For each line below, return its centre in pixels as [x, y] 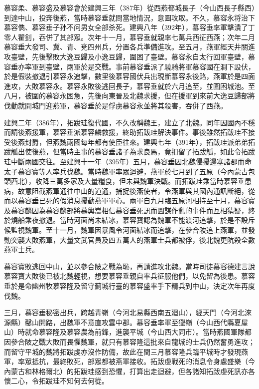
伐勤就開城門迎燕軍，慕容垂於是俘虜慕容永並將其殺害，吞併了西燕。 [116, 105]
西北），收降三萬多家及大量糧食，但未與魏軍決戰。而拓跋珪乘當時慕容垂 [128, 181]
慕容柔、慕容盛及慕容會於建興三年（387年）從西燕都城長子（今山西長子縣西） [129, 7]
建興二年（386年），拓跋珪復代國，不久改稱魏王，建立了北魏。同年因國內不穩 [129, 122]
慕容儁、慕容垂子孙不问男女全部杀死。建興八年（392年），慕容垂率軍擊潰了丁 [129, 27]
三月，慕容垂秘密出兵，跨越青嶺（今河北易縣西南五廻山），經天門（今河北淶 [128, 312]
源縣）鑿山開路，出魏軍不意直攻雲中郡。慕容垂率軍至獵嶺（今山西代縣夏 [123, 322]
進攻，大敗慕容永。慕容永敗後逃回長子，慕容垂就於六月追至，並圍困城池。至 [129, 86]
